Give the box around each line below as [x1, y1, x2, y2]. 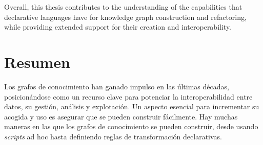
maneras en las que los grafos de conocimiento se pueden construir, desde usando [4, 121, 258, 132]
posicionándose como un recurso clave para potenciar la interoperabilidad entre [4, 91, 253, 102]
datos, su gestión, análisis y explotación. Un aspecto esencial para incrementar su [4, 101, 259, 112]
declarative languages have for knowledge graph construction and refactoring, [4, 11, 247, 22]
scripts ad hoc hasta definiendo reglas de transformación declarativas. [4, 131, 222, 141]
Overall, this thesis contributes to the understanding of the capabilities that [4, 2, 242, 12]
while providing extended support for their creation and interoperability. [4, 21, 232, 32]
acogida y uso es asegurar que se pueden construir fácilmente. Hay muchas [4, 111, 238, 122]
